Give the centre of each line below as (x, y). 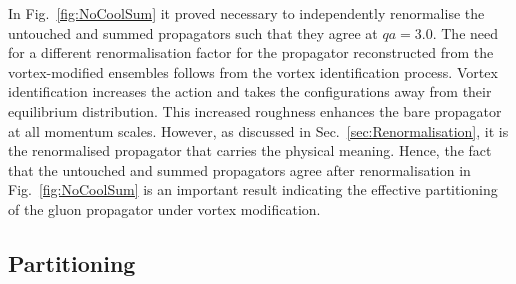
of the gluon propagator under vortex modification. (164, 208)
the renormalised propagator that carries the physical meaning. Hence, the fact (250, 150)
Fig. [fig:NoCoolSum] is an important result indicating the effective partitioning (253, 189)
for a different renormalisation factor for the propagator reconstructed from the (251, 52)
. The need (465, 32)
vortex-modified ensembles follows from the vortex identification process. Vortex (253, 71)
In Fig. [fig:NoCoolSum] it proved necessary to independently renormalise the (246, 13)
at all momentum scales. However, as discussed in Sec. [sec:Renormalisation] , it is (258, 130)
